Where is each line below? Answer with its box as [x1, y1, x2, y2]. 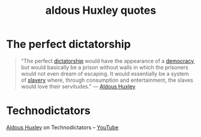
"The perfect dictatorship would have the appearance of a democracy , [20, 57, 196, 64]
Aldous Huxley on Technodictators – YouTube [6, 124, 119, 131]
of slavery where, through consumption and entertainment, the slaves [20, 76, 194, 84]
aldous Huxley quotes [45, 4, 157, 17]
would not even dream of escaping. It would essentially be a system [20, 70, 189, 77]
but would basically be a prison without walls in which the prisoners [20, 64, 189, 71]
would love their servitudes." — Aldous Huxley [20, 82, 136, 90]
